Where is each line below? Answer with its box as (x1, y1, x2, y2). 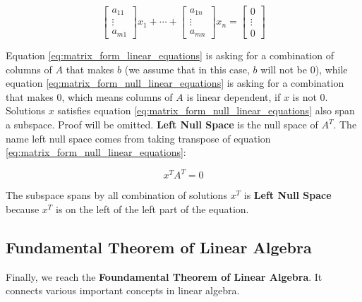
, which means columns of (61, 89, 173, 104)
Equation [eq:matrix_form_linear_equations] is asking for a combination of (6, 48, 334, 63)
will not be (260, 61, 308, 76)
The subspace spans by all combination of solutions (6, 188, 227, 203)
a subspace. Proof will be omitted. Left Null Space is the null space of (6, 117, 318, 132)
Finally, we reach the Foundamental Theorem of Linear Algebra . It (6, 269, 322, 284)
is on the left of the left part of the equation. (55, 201, 249, 216)
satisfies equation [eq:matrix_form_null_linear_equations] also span (57, 103, 355, 118)
